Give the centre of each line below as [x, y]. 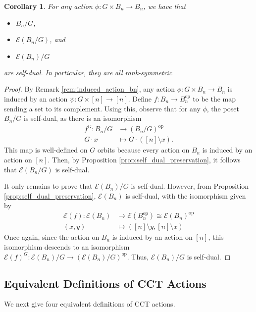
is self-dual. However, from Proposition [190, 186]
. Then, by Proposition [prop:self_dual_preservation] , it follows [144, 159]
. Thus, [138, 256]
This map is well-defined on [46, 150]
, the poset [223, 108]
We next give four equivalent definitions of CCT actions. [90, 304]
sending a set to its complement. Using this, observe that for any [102, 108]
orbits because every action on [143, 150]
